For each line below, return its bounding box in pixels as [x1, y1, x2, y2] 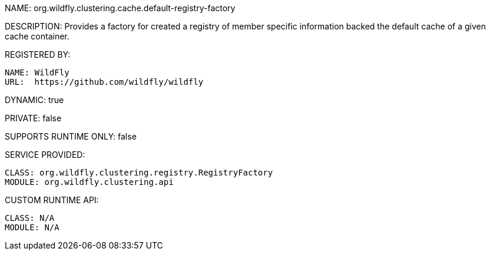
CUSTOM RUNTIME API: [5, 195, 99, 205]
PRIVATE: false [5, 113, 62, 123]
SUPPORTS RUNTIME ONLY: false [5, 131, 137, 141]
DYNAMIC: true [5, 95, 64, 105]
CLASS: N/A [5, 213, 55, 223]
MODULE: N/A [5, 223, 59, 232]
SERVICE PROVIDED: [5, 150, 85, 160]
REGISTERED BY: [5, 49, 71, 59]
